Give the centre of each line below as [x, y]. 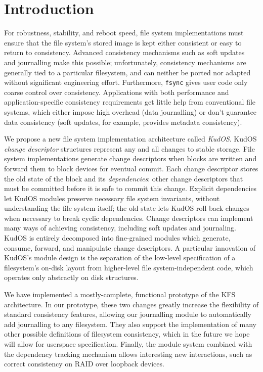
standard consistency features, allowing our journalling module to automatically [128, 314]
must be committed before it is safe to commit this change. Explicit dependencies [130, 188]
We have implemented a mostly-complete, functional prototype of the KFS [120, 294]
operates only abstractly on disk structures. [71, 277]
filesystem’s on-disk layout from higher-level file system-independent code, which [129, 267]
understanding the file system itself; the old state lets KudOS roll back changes [127, 208]
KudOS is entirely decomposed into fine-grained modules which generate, [117, 238]
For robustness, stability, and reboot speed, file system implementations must [124, 33]
